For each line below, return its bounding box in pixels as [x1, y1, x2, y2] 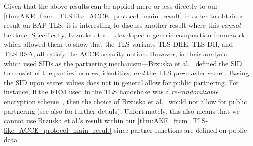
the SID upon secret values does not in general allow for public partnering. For [4, 77, 239, 87]
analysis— [203, 48, 234, 58]
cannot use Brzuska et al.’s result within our [4, 115, 136, 126]
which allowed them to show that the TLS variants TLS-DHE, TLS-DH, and [4, 39, 233, 49]
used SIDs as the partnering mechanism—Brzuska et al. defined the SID [23, 58, 242, 68]
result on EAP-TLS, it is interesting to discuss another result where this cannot [4, 20, 241, 30]
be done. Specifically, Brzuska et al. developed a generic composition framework [4, 29, 245, 39]
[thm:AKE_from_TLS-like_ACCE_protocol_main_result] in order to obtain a [4, 10, 243, 20]
